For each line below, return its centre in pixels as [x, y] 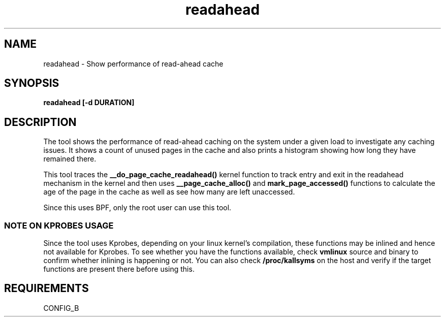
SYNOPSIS [32, 83]
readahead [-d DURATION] [89, 103]
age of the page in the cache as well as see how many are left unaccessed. [169, 192]
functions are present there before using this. [119, 269]
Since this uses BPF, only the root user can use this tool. [137, 208]
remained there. [70, 159]
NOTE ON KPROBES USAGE [59, 225]
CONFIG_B [61, 308]
